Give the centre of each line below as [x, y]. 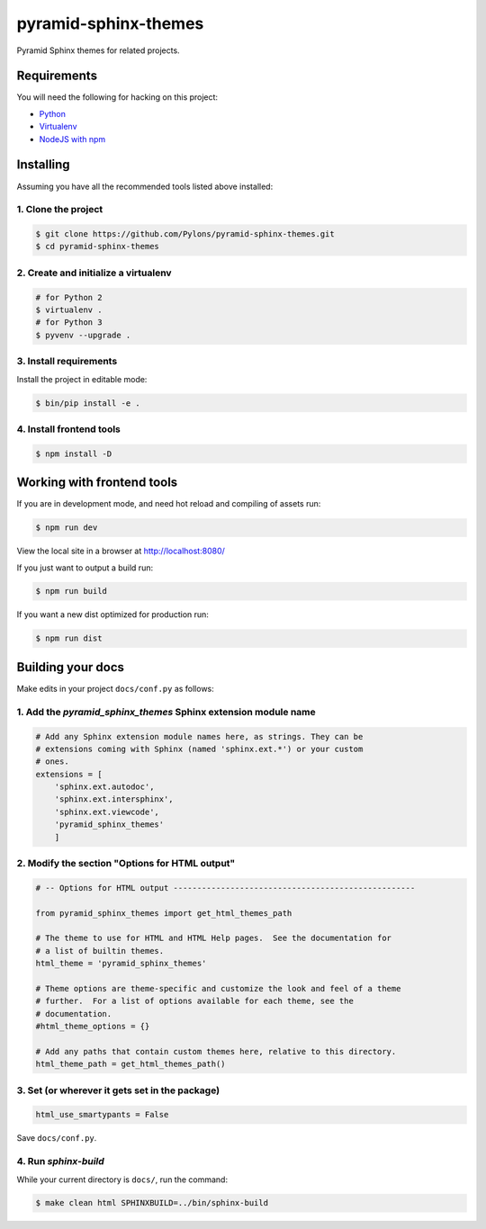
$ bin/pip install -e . [88, 403]
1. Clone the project [60, 210]
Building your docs [71, 667]
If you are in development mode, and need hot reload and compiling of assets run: [169, 504]
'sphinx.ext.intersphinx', [114, 799]
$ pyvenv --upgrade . [83, 335]
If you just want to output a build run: [85, 568]
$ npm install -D [74, 453]
